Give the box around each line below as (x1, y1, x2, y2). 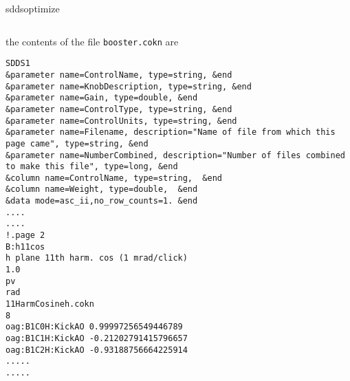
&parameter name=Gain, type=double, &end (6, 93, 198, 103)
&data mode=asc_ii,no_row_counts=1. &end (6, 196, 198, 206)
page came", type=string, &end (6, 138, 149, 149)
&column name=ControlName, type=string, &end (6, 173, 222, 183)
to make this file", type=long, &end (6, 162, 178, 172)
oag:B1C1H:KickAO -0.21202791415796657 (6, 334, 188, 343)
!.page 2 (6, 230, 45, 241)
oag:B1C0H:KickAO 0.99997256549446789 (6, 322, 183, 332)
